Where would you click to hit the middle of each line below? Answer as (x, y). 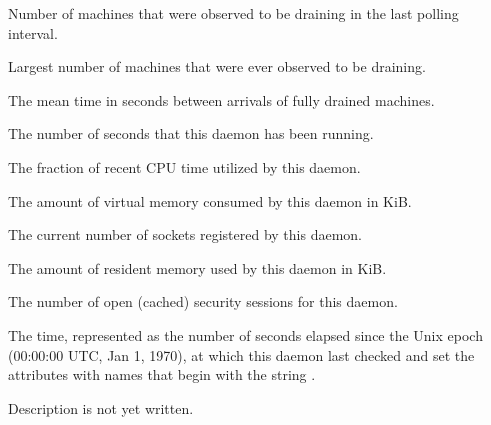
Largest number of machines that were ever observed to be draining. (217, 66)
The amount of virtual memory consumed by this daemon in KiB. (210, 200)
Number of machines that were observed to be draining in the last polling (233, 13)
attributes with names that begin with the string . (162, 374)
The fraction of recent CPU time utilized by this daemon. (184, 166)
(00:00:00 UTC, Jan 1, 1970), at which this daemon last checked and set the (241, 354)
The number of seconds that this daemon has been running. (191, 133)
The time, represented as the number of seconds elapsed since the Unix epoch (245, 334)
